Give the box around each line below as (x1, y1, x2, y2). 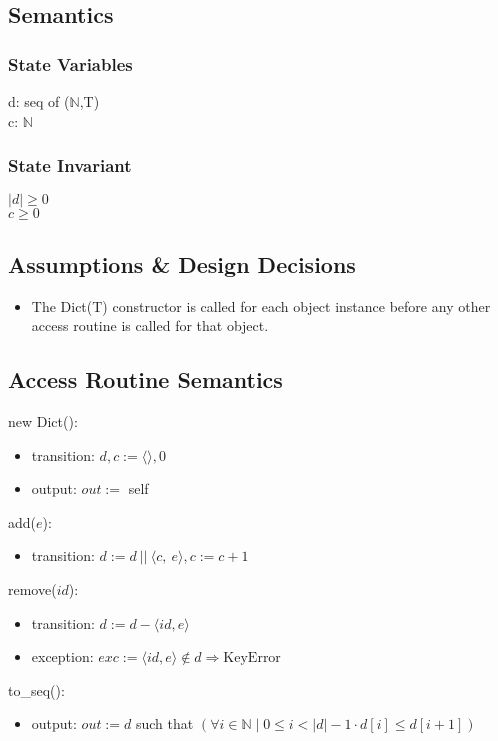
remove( (8, 578, 57, 599)
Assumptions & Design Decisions (8, 248, 356, 279)
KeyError (223, 651, 281, 666)
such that (135, 713, 194, 734)
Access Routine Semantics (8, 364, 283, 395)
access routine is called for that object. (31, 315, 269, 336)
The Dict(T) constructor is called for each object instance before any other (31, 295, 491, 316)
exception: (31, 646, 94, 667)
